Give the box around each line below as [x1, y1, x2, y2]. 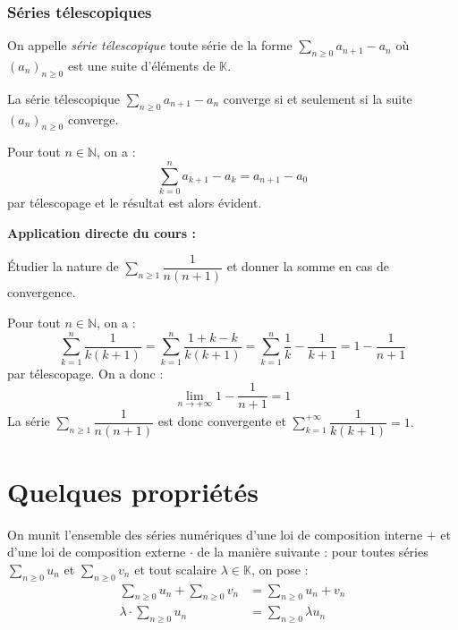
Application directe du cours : [7, 223, 196, 242]
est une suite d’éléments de [67, 56, 216, 75]
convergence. [7, 283, 76, 302]
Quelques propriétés [7, 472, 259, 509]
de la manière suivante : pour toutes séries [197, 542, 428, 561]
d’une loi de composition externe [7, 542, 186, 561]
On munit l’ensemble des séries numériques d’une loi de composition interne [7, 524, 423, 543]
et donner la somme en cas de [226, 257, 390, 276]
